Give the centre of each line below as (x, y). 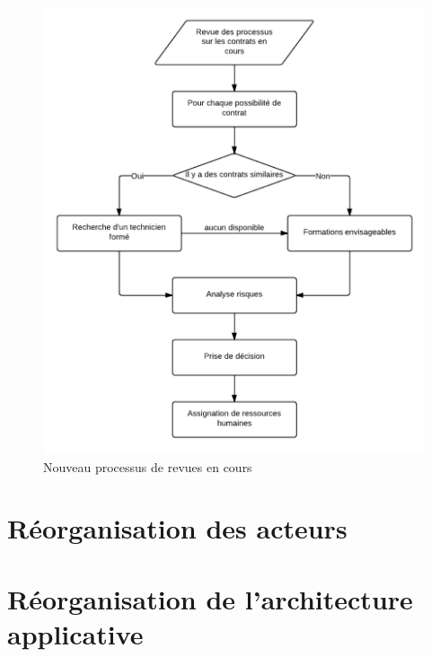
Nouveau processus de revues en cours (148, 466)
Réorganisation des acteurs (177, 528)
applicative (75, 633)
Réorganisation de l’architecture (210, 598)
